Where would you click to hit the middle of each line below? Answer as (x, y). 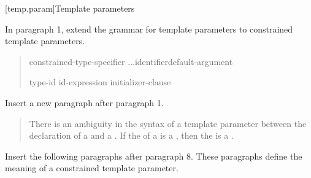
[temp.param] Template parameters (70, 8)
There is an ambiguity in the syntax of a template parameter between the (168, 123)
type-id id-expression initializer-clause (100, 82)
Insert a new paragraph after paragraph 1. (84, 102)
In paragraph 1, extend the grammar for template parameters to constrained (149, 29)
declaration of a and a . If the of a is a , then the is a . (131, 135)
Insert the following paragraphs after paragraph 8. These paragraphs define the (154, 156)
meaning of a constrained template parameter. (92, 168)
